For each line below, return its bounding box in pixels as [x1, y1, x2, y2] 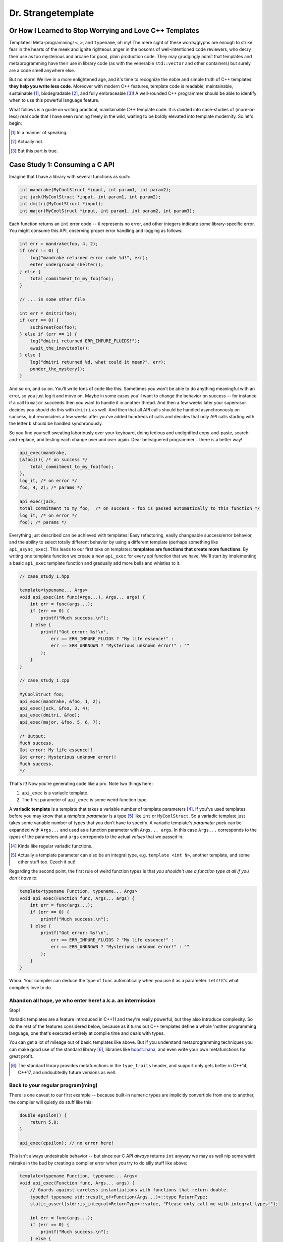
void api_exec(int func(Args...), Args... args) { [19, 594, 146, 600]
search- [234, 430, 251, 436]
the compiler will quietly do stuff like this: [9, 1099, 93, 1105]
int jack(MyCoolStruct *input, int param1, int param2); [19, 194, 161, 200]
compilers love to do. [9, 984, 52, 991]
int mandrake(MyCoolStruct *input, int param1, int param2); [19, 187, 171, 193]
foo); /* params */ [19, 519, 67, 525]
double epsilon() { [19, 1112, 67, 1118]
